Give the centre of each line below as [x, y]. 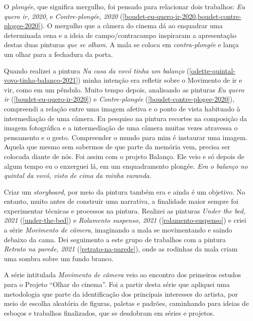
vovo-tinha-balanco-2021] [41, 80]
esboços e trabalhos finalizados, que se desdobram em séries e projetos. [109, 312]
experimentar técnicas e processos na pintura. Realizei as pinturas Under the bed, [125, 210]
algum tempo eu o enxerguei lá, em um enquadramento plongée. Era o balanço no [126, 166]
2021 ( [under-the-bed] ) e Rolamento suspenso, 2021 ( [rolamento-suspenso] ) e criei [125, 220]
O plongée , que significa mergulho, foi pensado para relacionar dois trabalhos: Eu [125, 6]
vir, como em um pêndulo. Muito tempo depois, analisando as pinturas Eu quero [124, 89]
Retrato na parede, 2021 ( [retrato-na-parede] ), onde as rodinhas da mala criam [121, 249]
